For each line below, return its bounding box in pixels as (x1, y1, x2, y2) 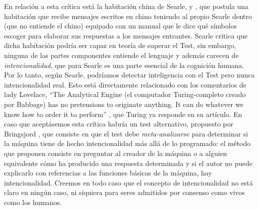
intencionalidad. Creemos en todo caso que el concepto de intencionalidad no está (4, 177, 253, 187)
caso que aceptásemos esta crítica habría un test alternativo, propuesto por (4, 118, 234, 129)
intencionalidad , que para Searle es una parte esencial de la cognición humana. (4, 59, 244, 70)
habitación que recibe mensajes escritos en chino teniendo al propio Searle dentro (4, 10, 252, 21)
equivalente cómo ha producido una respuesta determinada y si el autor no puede (4, 157, 253, 168)
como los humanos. (4, 196, 62, 207)
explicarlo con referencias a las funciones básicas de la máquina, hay (4, 167, 212, 178)
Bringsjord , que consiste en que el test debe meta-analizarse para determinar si (4, 128, 248, 138)
